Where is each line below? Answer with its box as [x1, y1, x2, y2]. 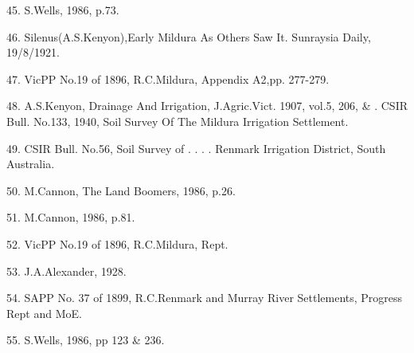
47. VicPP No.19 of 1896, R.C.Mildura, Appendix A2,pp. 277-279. [6, 70, 330, 87]
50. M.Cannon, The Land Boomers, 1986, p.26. [6, 182, 236, 198]
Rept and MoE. [6, 304, 82, 321]
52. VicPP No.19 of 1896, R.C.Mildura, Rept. [6, 235, 228, 252]
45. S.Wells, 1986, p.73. [6, 2, 119, 18]
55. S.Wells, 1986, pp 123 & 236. [6, 331, 165, 348]
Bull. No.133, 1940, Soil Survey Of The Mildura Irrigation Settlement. [6, 112, 349, 129]
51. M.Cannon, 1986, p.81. [6, 209, 135, 226]
